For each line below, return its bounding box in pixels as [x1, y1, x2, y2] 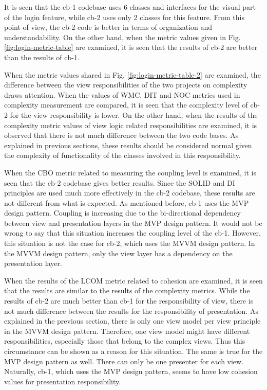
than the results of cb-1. [4, 51, 80, 62]
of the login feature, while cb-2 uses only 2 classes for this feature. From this [4, 11, 244, 22]
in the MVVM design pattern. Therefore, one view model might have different [4, 325, 250, 336]
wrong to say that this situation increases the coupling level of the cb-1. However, [4, 227, 261, 238]
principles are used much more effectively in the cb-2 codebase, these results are [4, 187, 255, 198]
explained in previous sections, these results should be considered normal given [4, 139, 252, 150]
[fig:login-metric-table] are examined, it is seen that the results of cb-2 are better [4, 42, 258, 52]
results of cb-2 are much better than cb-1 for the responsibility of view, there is [4, 295, 254, 306]
